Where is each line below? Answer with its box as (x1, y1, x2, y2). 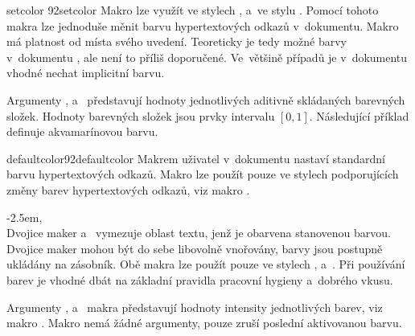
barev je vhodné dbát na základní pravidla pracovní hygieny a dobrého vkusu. (6, 271, 393, 288)
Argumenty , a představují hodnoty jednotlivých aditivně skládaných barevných (6, 91, 405, 108)
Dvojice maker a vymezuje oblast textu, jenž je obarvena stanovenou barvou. (6, 224, 392, 241)
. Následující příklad (309, 107, 409, 124)
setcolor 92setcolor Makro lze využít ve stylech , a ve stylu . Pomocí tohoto (6, 2, 379, 18)
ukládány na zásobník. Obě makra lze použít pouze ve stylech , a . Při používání (6, 256, 405, 272)
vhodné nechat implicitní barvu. (6, 64, 165, 81)
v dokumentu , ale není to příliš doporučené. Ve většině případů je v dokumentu (6, 48, 408, 65)
